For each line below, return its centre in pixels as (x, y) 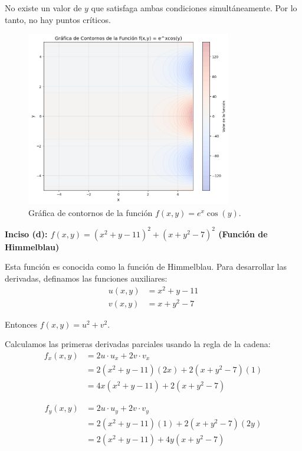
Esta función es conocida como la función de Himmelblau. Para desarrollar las (146, 267)
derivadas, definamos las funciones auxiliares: (86, 278)
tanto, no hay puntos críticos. (58, 19)
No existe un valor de (43, 8)
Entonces (21, 324)
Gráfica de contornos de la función (91, 212)
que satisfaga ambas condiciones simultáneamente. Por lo (194, 8)
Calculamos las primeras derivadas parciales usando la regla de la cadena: (138, 344)
